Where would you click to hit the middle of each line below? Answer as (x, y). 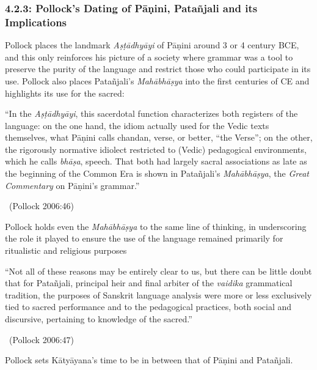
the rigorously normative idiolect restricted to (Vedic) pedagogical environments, (156, 149)
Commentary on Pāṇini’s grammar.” (72, 185)
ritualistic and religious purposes (66, 250)
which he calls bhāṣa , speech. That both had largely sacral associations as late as (156, 161)
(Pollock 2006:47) (41, 339)
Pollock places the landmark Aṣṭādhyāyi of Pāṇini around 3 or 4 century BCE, (152, 45)
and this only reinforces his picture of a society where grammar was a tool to (149, 57)
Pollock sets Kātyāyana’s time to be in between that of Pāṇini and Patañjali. (149, 360)
